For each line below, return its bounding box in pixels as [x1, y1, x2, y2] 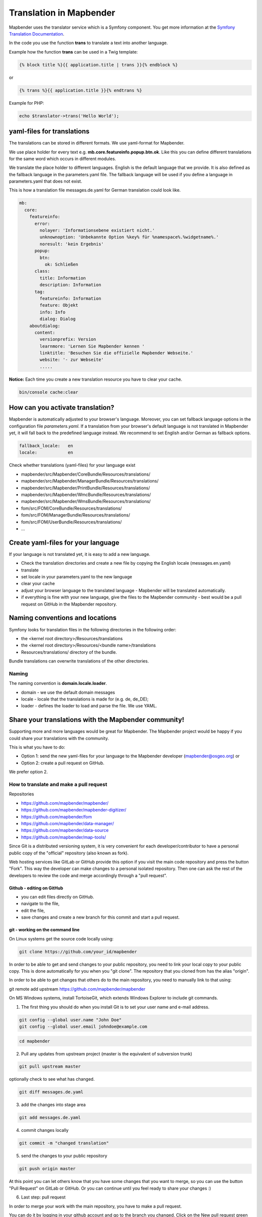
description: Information [39, 282, 101, 288]
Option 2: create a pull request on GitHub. [21, 760, 104, 766]
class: [34, 268, 50, 274]
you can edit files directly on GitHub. [21, 894, 94, 900]
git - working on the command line [9, 927, 80, 933]
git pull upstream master [19, 1064, 81, 1069]
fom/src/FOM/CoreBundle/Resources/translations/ [21, 505, 122, 511]
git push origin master [19, 1166, 76, 1172]
